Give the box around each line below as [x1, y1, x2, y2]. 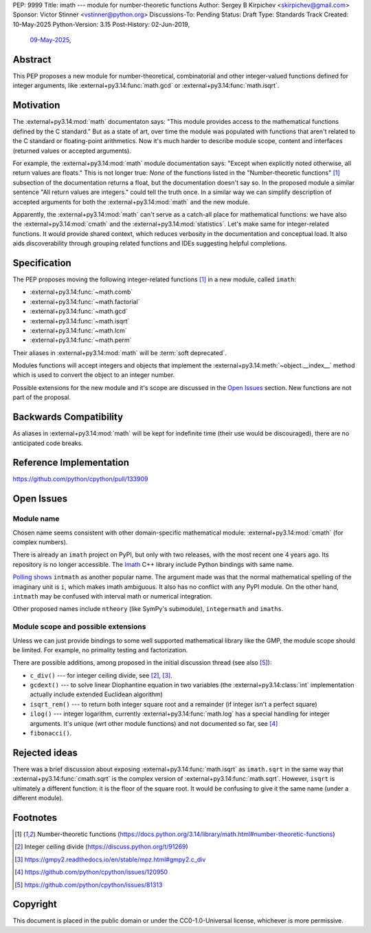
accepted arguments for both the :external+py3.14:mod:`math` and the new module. [12, 197, 250, 206]
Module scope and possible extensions [12, 622, 146, 632]
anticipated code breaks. [12, 439, 84, 447]
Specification [12, 257, 71, 268]
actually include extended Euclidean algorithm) [30, 690, 163, 698]
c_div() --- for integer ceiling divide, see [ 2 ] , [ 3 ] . [30, 671, 173, 679]
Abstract [12, 54, 52, 65]
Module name [12, 514, 60, 524]
